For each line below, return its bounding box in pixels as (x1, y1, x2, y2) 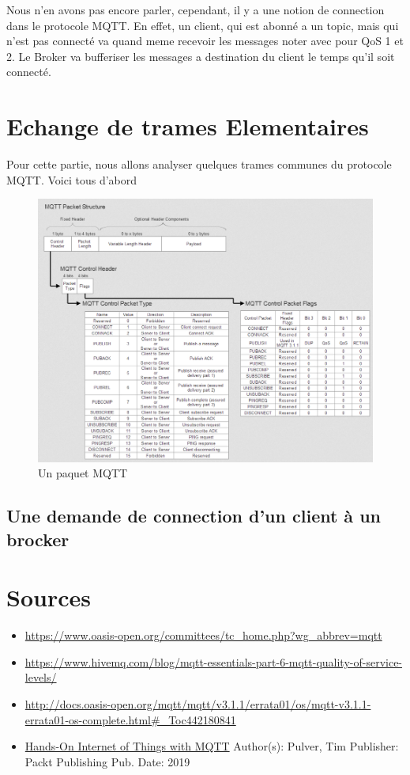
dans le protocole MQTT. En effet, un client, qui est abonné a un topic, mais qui (6, 17, 399, 33)
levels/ (24, 669, 57, 686)
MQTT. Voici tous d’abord (6, 171, 137, 188)
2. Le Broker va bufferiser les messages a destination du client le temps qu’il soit (6, 47, 395, 64)
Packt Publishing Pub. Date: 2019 (24, 753, 190, 769)
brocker (6, 526, 70, 551)
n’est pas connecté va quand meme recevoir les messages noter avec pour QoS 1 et (6, 32, 404, 49)
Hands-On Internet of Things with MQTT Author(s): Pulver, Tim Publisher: (24, 738, 399, 754)
